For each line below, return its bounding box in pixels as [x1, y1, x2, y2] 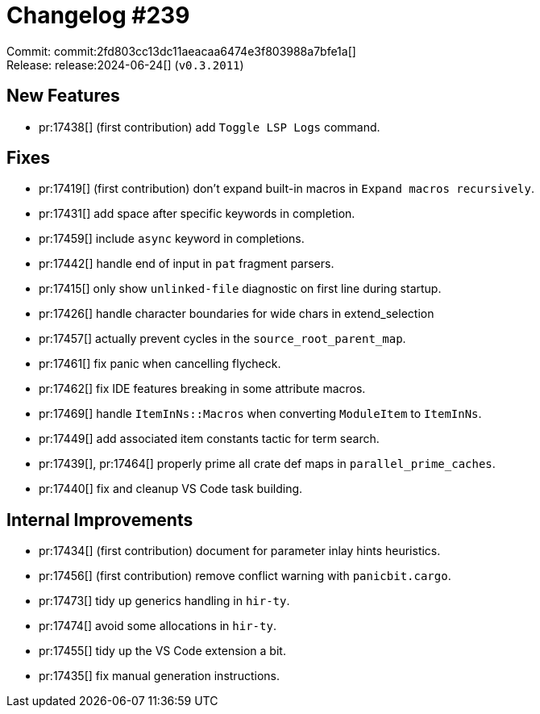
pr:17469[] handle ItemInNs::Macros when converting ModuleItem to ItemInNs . [39, 407, 482, 421]
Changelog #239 [6, 2, 190, 29]
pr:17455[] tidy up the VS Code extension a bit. [39, 644, 286, 658]
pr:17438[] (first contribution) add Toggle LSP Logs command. [39, 119, 380, 134]
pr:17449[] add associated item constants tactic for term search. [39, 432, 380, 446]
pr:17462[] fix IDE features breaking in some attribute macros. [39, 382, 366, 396]
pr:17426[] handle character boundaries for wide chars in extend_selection [39, 307, 434, 321]
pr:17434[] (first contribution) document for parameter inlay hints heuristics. [39, 544, 441, 558]
